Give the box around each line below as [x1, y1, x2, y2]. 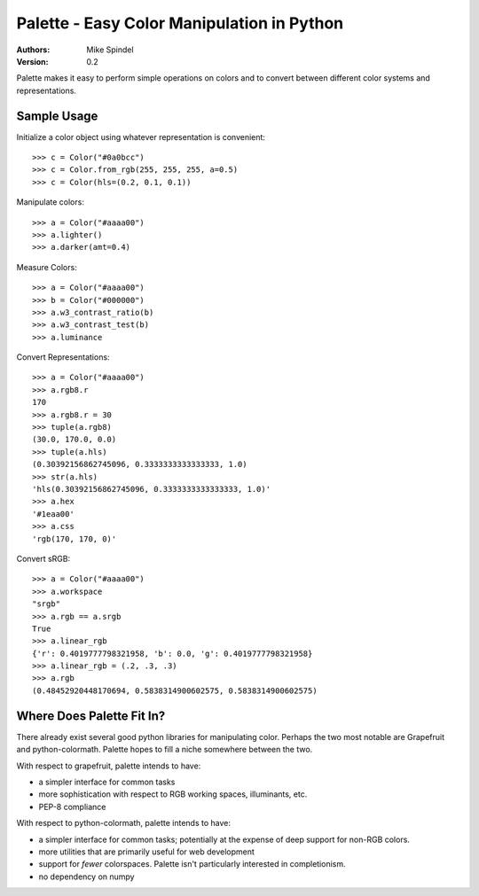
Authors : [16, 44, 51, 55]
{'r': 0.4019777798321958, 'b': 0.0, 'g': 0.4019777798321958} [32, 648, 313, 658]
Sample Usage [16, 108, 98, 123]
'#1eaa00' [32, 509, 75, 518]
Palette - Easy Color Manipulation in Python [16, 13, 344, 33]
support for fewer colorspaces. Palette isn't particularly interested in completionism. [38, 859, 346, 869]
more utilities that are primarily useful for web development [38, 846, 255, 857]
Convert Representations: [16, 352, 110, 362]
